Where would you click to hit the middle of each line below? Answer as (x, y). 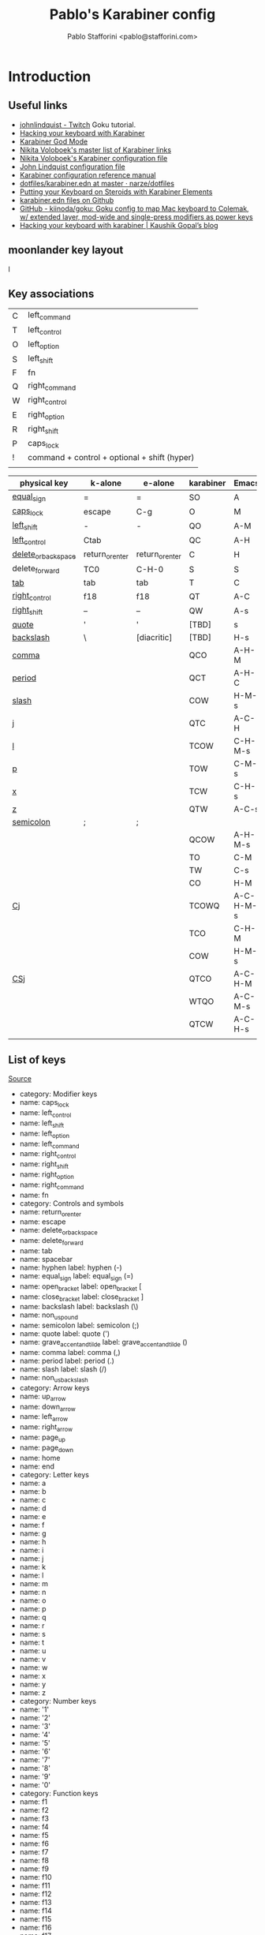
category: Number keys (58, 1701)
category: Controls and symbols (72, 1203)
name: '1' (34, 1709)
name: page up (42, 1438)
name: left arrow (44, 1418)
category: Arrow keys (54, 1387)
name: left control (45, 1113)
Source (20, 1079)
